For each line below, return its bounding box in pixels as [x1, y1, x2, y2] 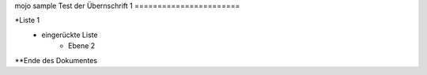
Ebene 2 [68, 41, 96, 51]
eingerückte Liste [41, 30, 98, 39]
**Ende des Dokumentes [14, 55, 98, 65]
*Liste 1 [14, 16, 40, 25]
